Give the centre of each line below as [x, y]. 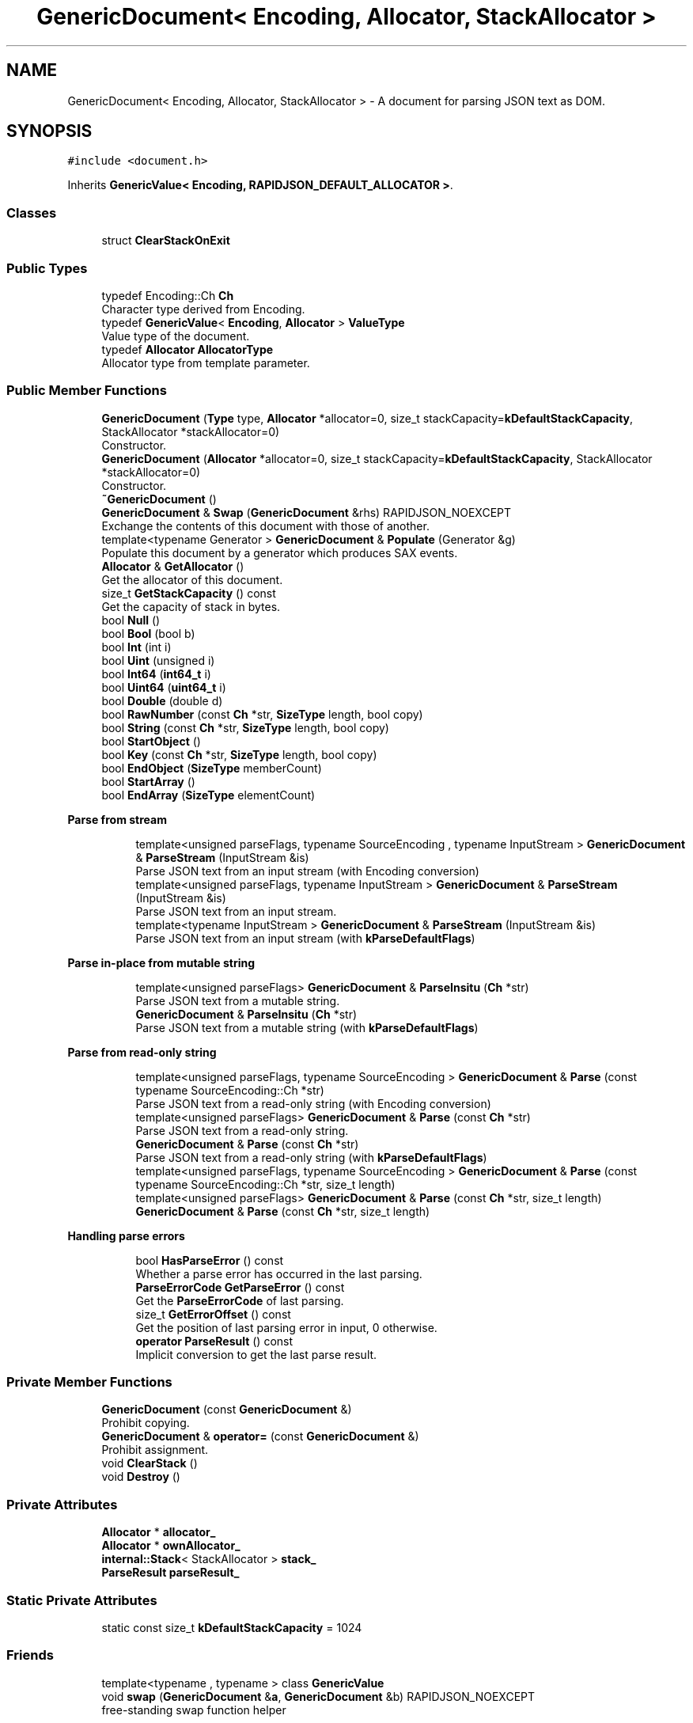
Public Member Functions [87, 391]
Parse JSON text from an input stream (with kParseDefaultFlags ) [305, 938]
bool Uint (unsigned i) [158, 660]
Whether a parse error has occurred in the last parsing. [279, 1273]
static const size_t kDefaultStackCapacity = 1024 [232, 1627]
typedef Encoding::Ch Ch [168, 295]
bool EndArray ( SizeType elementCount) [208, 795]
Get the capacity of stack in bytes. [191, 606]
